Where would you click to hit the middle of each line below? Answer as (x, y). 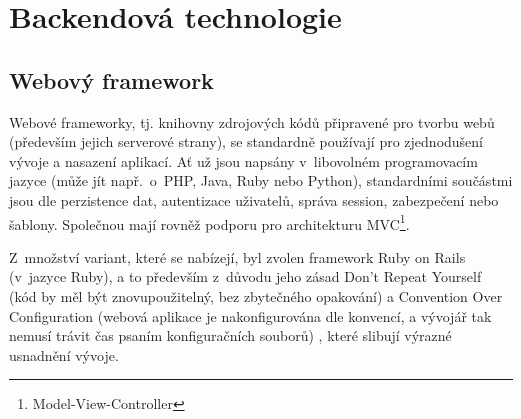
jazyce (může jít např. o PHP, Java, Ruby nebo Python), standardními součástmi (261, 180)
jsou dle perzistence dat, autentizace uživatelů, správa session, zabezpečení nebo (254, 199)
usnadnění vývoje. (64, 354)
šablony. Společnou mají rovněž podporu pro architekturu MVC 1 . (209, 222)
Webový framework (111, 79)
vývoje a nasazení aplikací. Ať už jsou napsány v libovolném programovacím (243, 160)
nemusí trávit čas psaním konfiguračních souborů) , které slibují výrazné (230, 335)
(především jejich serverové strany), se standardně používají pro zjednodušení (246, 141)
